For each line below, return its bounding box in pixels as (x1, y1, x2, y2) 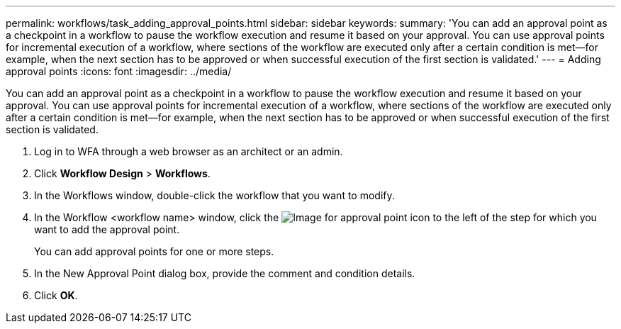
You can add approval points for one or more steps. (34, 245, 274, 257)
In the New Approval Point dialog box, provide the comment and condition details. (34, 267, 415, 279)
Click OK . (34, 289, 78, 301)
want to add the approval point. (34, 223, 180, 235)
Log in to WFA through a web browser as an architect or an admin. (34, 145, 343, 157)
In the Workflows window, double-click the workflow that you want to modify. (34, 189, 395, 201)
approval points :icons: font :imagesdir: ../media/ (6, 65, 232, 77)
